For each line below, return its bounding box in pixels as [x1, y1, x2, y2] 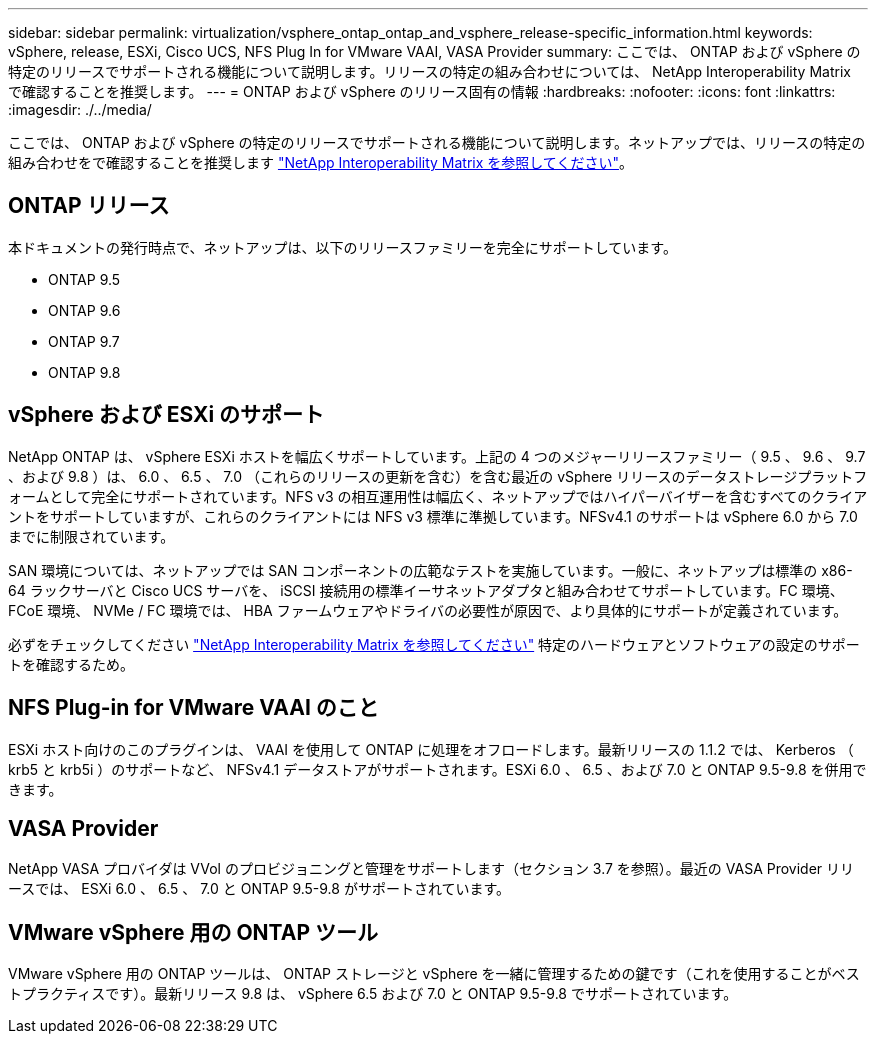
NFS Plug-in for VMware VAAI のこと [8, 695, 379, 721]
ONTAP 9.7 [48, 332, 120, 350]
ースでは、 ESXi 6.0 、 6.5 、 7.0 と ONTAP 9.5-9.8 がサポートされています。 [8, 880, 511, 898]
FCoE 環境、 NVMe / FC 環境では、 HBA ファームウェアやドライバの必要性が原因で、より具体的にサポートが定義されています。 [8, 601, 848, 619]
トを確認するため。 [8, 655, 134, 673]
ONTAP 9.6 [48, 301, 121, 319]
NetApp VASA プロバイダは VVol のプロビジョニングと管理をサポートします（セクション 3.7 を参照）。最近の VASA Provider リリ [8, 860, 855, 878]
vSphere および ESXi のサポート [8, 402, 325, 428]
